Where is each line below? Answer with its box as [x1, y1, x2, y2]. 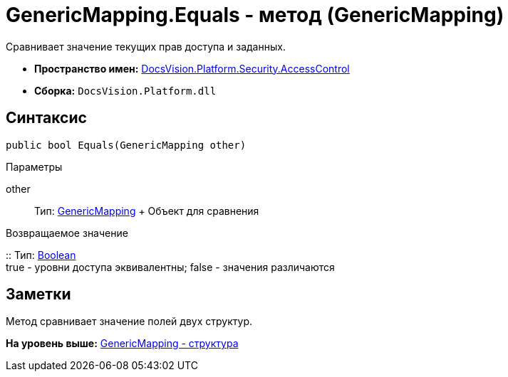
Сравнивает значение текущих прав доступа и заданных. [6, 40, 286, 53]
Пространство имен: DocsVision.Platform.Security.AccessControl [34, 62, 350, 75]
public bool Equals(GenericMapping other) [6, 139, 247, 151]
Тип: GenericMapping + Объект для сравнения [34, 204, 259, 217]
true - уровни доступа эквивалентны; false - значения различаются [6, 260, 335, 273]
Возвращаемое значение [6, 226, 128, 239]
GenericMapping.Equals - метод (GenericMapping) [6, 3, 504, 27]
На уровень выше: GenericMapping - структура [6, 337, 239, 350]
